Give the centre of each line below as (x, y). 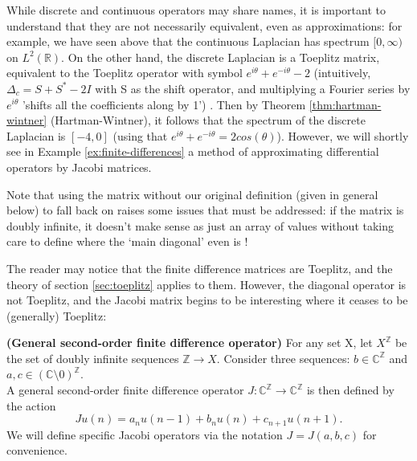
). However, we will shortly (343, 135)
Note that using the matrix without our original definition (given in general (192, 194)
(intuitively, (342, 73)
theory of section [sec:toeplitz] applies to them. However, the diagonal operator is (206, 284)
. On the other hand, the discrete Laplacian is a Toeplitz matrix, (221, 57)
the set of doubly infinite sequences (93, 358)
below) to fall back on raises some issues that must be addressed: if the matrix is (205, 210)
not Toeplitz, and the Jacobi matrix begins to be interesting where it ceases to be (207, 300)
